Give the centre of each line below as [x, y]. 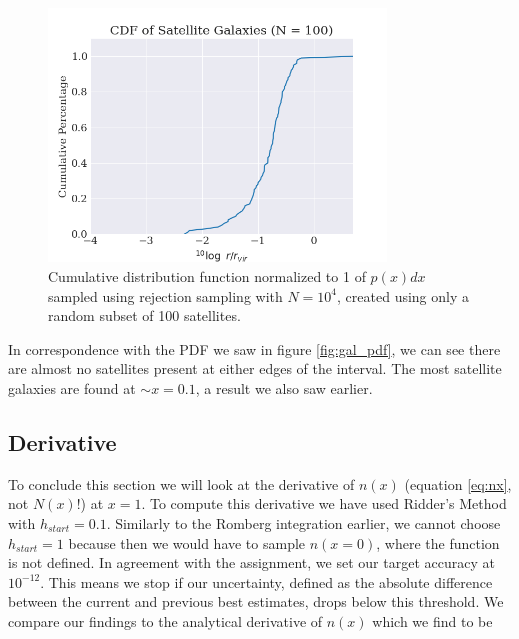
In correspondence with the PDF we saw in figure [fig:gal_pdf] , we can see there [254, 348]
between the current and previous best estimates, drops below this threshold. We [256, 601]
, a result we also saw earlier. [284, 387]
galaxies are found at [72, 387]
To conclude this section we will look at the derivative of [181, 483]
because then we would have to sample [187, 542]
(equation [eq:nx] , [458, 483]
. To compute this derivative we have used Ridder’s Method [324, 503]
